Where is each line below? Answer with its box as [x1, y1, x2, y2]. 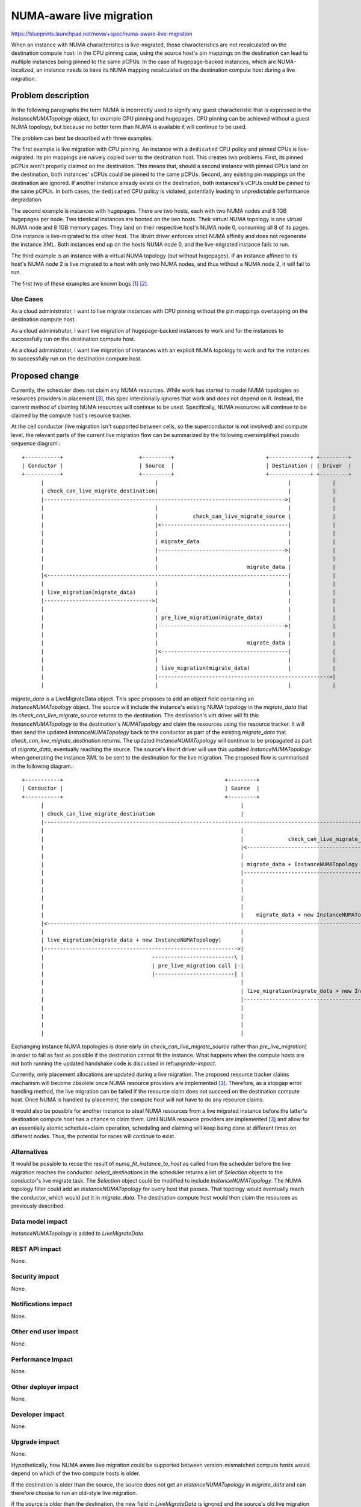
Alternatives [11, 1147, 48, 1156]
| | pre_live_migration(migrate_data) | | [40, 614, 336, 621]
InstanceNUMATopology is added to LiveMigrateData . [11, 1230, 146, 1237]
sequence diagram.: [11, 440, 61, 447]
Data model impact [11, 1217, 68, 1225]
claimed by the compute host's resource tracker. [11, 412, 132, 419]
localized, [11, 66, 35, 74]
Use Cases [11, 295, 43, 303]
